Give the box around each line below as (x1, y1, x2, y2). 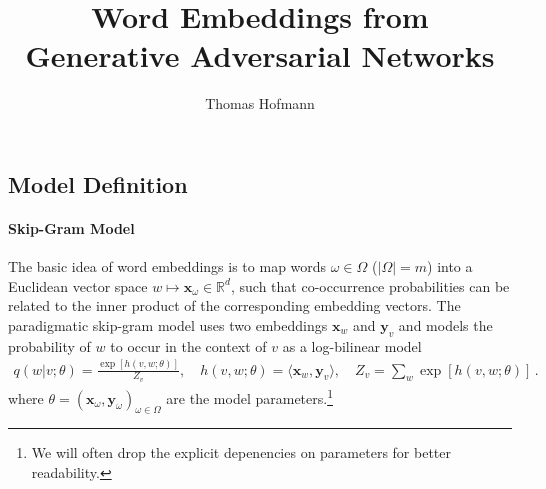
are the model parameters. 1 (166, 384, 333, 408)
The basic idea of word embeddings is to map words (8, 256, 327, 277)
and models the (398, 314, 493, 335)
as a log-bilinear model (282, 335, 422, 356)
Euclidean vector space (8, 275, 148, 296)
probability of (8, 335, 91, 356)
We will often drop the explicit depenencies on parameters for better (31, 442, 451, 463)
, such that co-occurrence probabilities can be (230, 275, 510, 296)
